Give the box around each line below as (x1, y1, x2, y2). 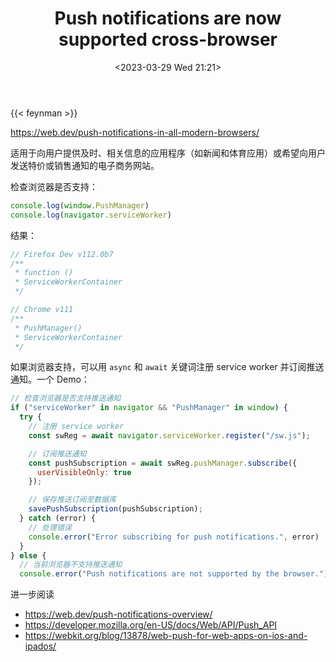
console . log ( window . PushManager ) (10, 200, 150, 211)
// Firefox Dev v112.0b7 (10, 249, 114, 259)
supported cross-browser (58, 28, 278, 51)
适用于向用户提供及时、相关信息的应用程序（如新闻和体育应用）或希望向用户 (10, 147, 326, 159)
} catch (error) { (19, 513, 97, 524)
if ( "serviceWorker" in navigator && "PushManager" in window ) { (10, 403, 289, 413)
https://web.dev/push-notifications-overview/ (24, 608, 213, 621)
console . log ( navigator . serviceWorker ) (10, 210, 172, 220)
